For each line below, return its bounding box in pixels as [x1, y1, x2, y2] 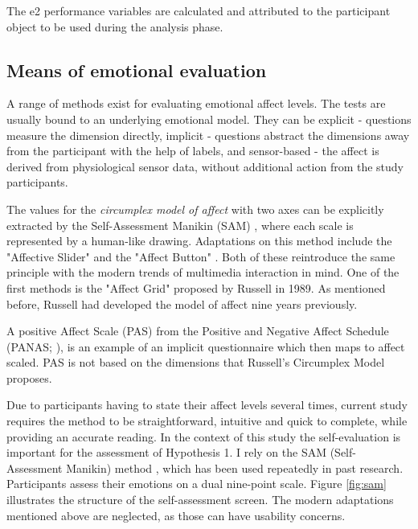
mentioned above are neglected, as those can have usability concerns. [6, 506, 346, 523]
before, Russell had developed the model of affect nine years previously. [6, 295, 358, 312]
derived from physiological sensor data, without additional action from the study [6, 158, 404, 174]
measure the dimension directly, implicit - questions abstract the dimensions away [6, 126, 410, 143]
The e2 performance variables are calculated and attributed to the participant [6, 2, 391, 18]
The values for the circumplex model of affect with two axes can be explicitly [6, 200, 384, 217]
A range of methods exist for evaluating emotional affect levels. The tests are [6, 95, 386, 112]
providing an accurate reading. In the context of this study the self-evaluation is [6, 428, 401, 445]
